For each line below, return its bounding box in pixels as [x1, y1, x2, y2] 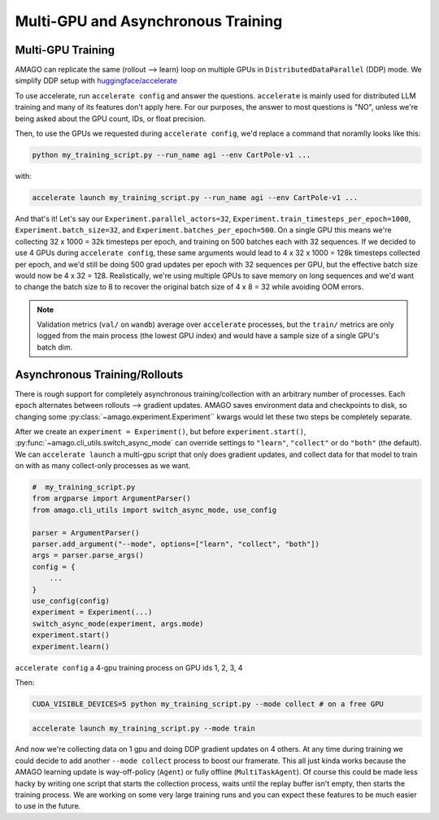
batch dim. [37, 342, 73, 352]
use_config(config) [32, 597, 110, 605]
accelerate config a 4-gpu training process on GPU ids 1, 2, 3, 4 [15, 662, 243, 672]
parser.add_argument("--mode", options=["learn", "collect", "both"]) [32, 540, 320, 549]
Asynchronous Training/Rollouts [15, 367, 184, 381]
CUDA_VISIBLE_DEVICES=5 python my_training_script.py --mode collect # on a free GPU [32, 699, 384, 709]
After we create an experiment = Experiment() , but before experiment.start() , [15, 427, 306, 436]
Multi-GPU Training [15, 43, 115, 57]
